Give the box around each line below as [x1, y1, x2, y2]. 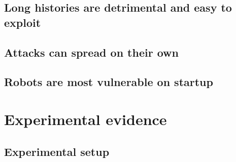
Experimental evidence [4, 108, 167, 129]
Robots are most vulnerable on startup [4, 74, 213, 90]
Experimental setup [4, 143, 110, 159]
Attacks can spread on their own [4, 44, 179, 60]
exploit [4, 14, 41, 30]
